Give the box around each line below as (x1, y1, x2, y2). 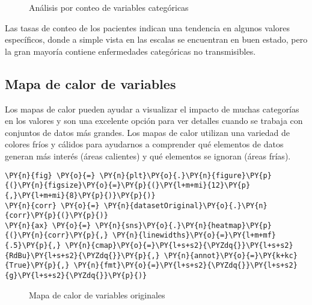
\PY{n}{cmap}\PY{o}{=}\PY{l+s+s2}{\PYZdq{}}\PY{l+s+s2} (65, 241, 293, 250)
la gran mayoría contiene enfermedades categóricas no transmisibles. (5, 45, 256, 57)
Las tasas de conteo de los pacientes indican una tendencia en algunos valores (5, 21, 290, 34)
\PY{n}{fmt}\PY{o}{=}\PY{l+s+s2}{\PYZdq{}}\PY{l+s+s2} (73, 261, 298, 270)
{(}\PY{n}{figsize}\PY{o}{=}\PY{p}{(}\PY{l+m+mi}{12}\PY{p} (5, 181, 251, 190)
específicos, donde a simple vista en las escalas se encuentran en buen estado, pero (5, 33, 308, 46)
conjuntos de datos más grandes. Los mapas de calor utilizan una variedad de (5, 126, 290, 138)
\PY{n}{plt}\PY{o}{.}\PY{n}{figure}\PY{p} (99, 171, 272, 180)
